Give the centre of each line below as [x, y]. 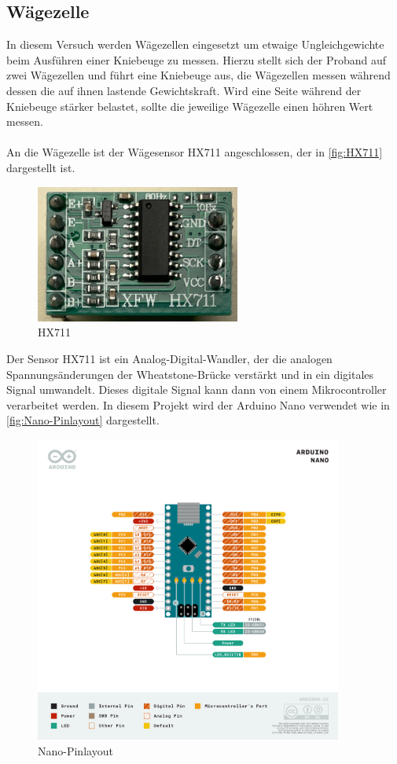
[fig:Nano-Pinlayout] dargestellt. [83, 420]
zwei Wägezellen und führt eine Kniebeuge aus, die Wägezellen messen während [198, 75]
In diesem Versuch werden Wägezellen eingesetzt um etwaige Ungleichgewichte [195, 44]
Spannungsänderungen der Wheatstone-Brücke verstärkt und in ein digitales [190, 374]
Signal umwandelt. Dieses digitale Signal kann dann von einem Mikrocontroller [197, 389]
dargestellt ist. [41, 167]
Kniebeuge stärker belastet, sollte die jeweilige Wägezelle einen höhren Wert [190, 106]
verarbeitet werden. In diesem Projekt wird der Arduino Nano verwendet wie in [198, 404]
